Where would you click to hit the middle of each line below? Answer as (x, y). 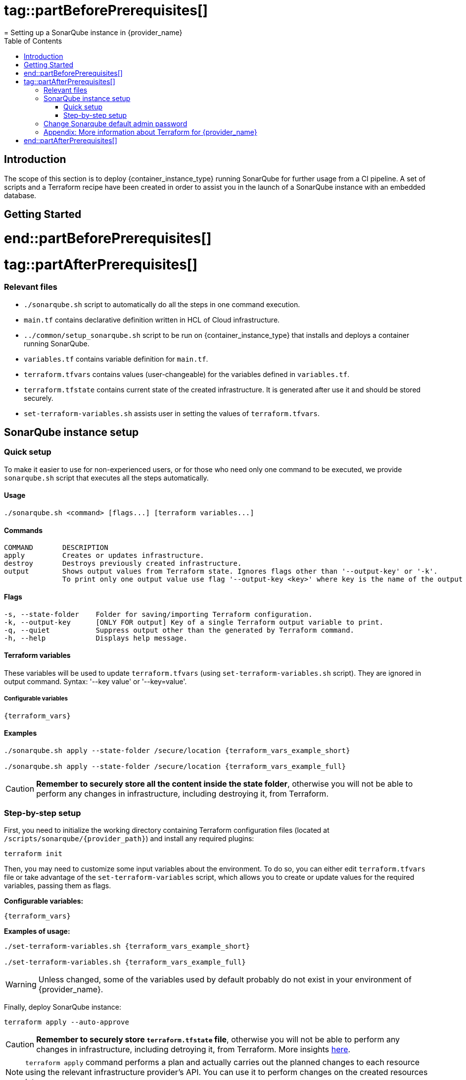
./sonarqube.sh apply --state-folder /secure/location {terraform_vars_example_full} (175, 766)
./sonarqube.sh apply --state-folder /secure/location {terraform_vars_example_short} (177, 750)
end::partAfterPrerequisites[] (70, 140)
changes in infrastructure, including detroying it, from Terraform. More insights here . (193, 1050)
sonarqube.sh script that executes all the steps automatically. (106, 478)
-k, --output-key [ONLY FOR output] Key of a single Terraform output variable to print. (194, 622)
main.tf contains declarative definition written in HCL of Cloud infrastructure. (152, 320)
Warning (21, 985)
